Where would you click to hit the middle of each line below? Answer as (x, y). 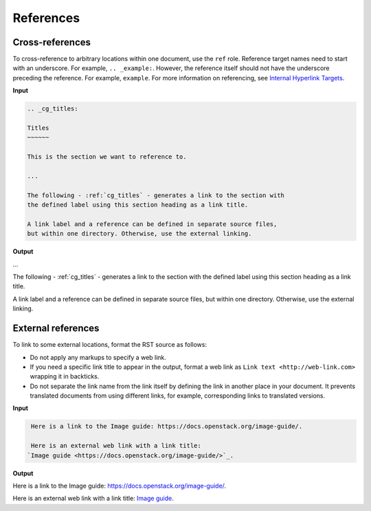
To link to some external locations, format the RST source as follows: (110, 345)
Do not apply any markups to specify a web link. (98, 357)
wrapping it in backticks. (65, 376)
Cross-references (52, 42)
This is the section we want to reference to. (107, 157)
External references (56, 329)
